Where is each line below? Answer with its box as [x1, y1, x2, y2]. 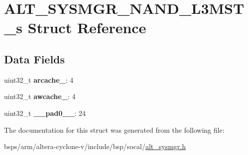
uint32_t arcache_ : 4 [4, 74, 74, 85]
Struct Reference [27, 17, 146, 38]
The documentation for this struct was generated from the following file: [4, 124, 225, 135]
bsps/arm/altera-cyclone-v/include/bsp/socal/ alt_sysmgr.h [4, 141, 186, 152]
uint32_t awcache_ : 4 [4, 91, 76, 102]
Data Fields [4, 51, 65, 66]
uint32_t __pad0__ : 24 [4, 107, 86, 118]
